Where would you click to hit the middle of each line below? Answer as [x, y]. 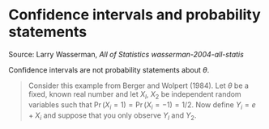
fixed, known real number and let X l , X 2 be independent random [134, 95]
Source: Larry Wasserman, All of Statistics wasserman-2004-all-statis [126, 54]
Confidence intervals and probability [134, 15]
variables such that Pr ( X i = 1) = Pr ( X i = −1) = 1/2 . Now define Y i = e [142, 105]
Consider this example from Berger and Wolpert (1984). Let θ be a [139, 85]
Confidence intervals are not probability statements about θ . [109, 69]
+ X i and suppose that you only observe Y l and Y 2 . [112, 116]
